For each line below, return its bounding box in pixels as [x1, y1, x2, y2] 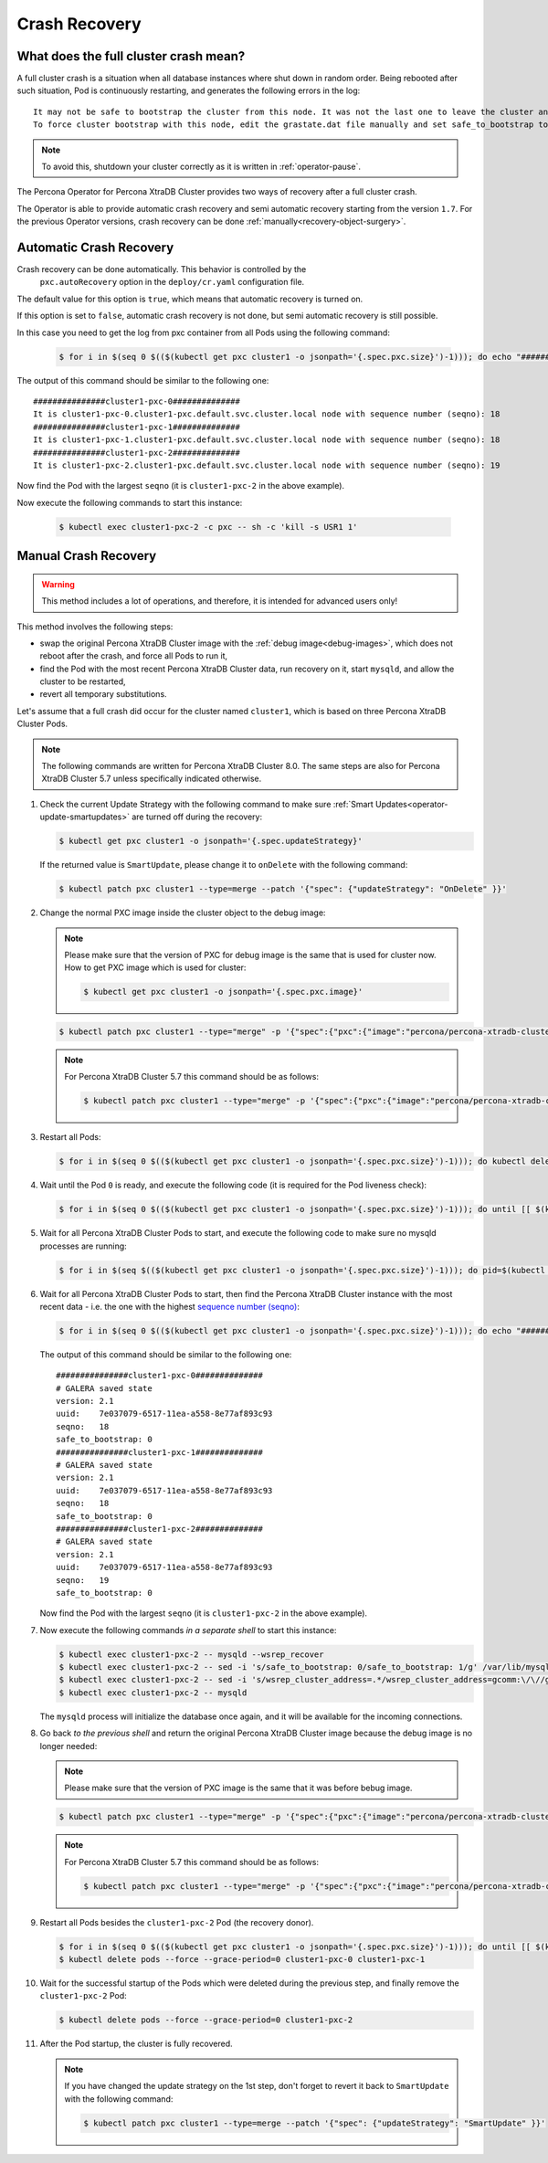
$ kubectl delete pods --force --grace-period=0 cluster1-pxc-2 [58, 2015, 353, 2025]
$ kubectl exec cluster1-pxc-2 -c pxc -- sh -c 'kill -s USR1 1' [58, 522, 358, 532]
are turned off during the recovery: [131, 811, 263, 822]
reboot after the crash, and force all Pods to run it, [39, 650, 228, 661]
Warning [41, 578, 75, 589]
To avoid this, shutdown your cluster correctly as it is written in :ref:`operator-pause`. [41, 161, 361, 173]
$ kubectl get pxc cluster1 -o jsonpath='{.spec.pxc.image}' [83, 987, 364, 997]
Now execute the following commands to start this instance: [16, 497, 243, 508]
